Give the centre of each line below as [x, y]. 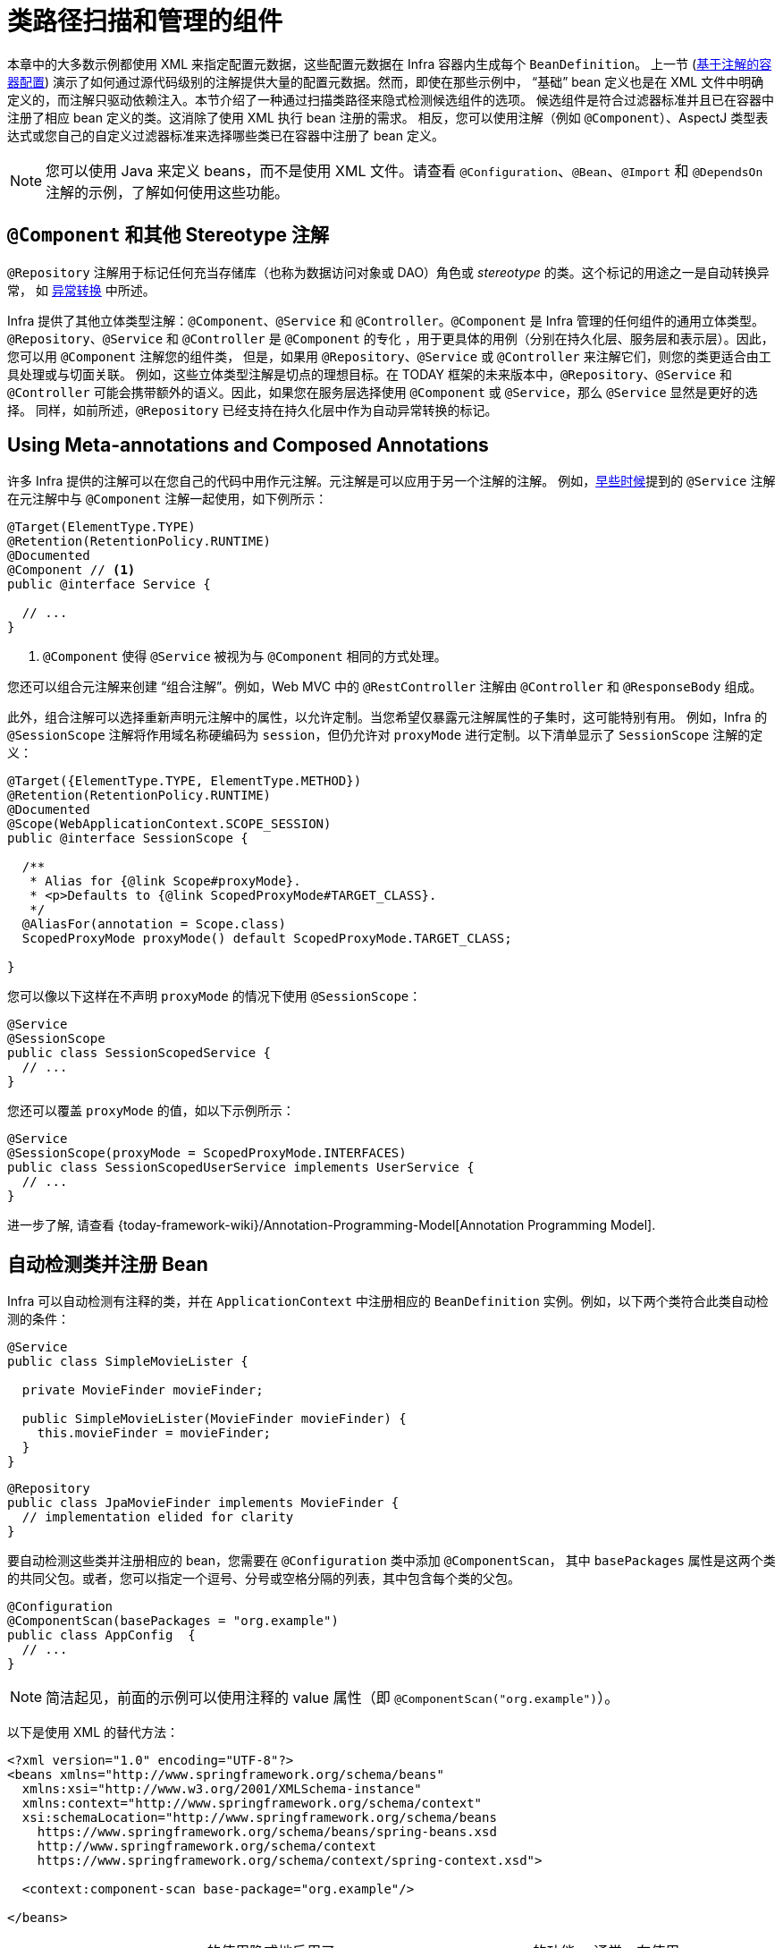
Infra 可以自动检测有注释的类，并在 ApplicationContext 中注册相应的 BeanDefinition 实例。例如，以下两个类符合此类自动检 [388, 1301]
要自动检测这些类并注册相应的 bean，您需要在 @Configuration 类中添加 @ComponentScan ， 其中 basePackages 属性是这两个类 [391, 1561]
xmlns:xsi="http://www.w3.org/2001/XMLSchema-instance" [222, 1789]
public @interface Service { [109, 584]
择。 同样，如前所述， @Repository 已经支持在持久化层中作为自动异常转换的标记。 [253, 410]
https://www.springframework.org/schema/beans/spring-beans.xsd [267, 1832]
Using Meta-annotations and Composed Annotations [248, 445]
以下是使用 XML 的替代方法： [93, 1732]
